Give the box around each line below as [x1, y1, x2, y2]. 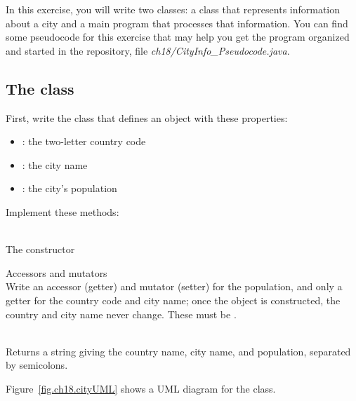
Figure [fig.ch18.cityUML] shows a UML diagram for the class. [6, 381, 276, 395]
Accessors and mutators [6, 265, 107, 280]
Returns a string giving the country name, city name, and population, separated [6, 344, 351, 358]
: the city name [22, 157, 88, 172]
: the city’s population [22, 181, 117, 196]
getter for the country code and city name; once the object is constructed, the [6, 292, 341, 307]
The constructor [6, 242, 75, 257]
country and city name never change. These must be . [6, 306, 237, 321]
